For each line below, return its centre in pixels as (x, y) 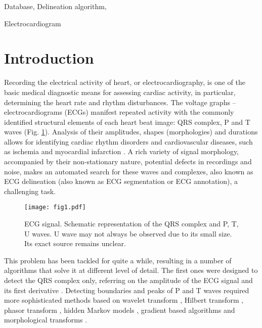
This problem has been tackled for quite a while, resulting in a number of (118, 260)
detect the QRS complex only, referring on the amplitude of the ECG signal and (128, 280)
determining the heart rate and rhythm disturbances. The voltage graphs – (120, 102)
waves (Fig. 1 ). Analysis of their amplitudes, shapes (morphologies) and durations (131, 132)
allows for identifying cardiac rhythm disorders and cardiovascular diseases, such (128, 141)
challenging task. (30, 191)
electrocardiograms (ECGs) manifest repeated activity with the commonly (119, 112)
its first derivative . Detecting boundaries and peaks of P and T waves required (127, 290)
